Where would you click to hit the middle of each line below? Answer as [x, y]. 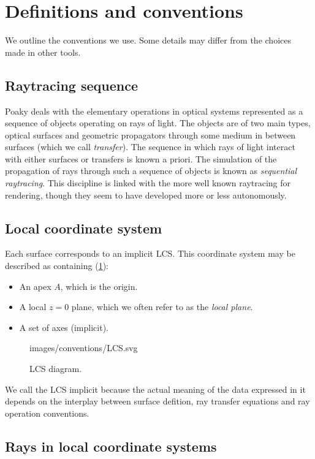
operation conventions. [47, 413]
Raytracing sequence [72, 85]
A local [33, 307]
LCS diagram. [56, 369]
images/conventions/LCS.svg [84, 348]
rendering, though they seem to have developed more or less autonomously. [146, 195]
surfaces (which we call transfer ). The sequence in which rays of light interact [150, 147]
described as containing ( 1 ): [57, 266]
